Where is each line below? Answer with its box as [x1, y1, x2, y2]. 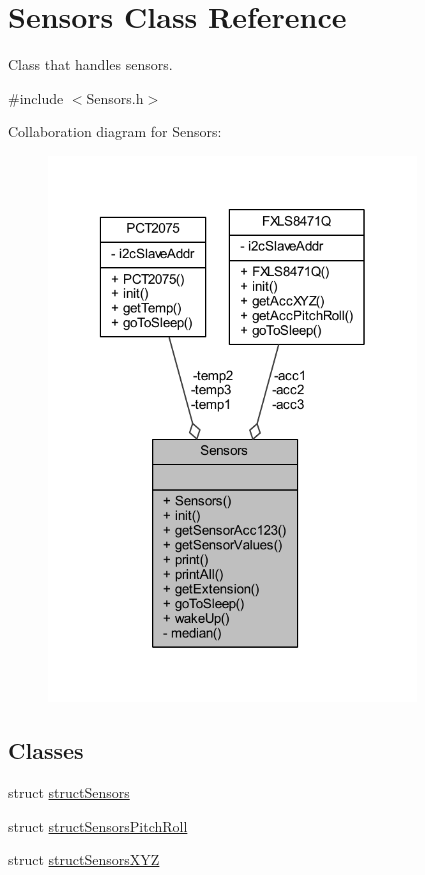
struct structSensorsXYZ [8, 849, 160, 870]
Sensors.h [86, 87, 144, 108]
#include [8, 87, 64, 108]
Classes [8, 735, 84, 766]
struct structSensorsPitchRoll [8, 815, 188, 836]
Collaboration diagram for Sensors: [8, 121, 222, 142]
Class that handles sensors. [8, 54, 173, 75]
